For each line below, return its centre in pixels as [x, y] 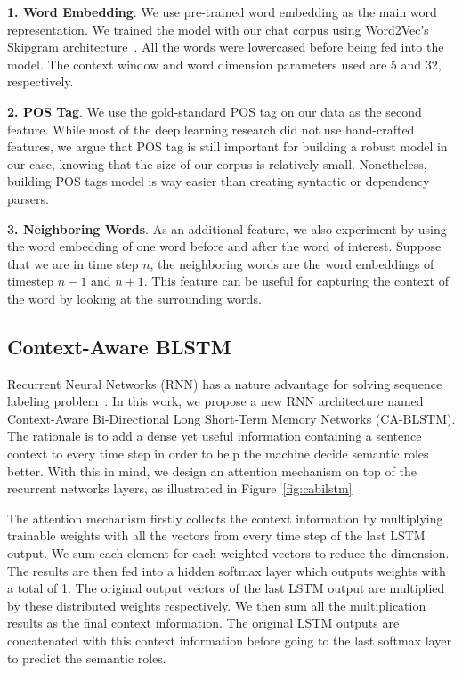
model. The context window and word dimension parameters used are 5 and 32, [224, 64]
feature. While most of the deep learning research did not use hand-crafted [211, 129]
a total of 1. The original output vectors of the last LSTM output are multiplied [226, 588]
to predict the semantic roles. [87, 657]
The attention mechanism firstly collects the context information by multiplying [225, 518]
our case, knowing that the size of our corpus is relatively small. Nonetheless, [217, 163]
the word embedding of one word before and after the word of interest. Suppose [224, 246]
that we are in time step [73, 263]
